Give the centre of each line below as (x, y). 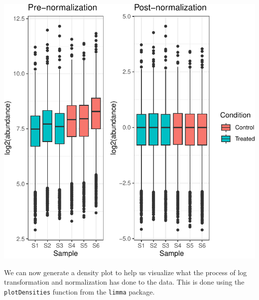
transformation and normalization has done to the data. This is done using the (124, 282)
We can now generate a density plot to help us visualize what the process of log (126, 272)
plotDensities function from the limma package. (79, 292)
